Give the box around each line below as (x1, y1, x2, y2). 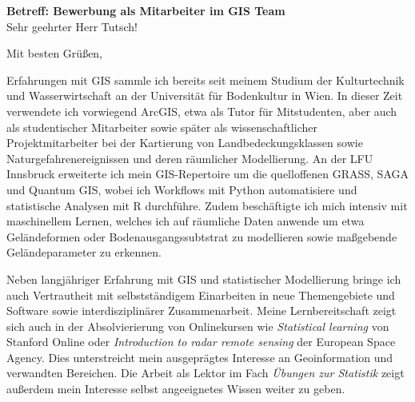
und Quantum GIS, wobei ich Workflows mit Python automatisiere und (6, 181, 357, 197)
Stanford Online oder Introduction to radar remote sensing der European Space (6, 333, 396, 350)
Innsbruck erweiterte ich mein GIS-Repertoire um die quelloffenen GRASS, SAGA (6, 165, 409, 182)
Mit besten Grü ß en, (6, 45, 103, 62)
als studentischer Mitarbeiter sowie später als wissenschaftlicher (6, 118, 317, 135)
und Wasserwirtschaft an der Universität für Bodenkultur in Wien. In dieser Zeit (6, 87, 403, 104)
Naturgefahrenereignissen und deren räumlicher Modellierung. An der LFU (6, 149, 373, 166)
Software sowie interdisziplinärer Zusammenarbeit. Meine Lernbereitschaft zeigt (6, 302, 397, 319)
